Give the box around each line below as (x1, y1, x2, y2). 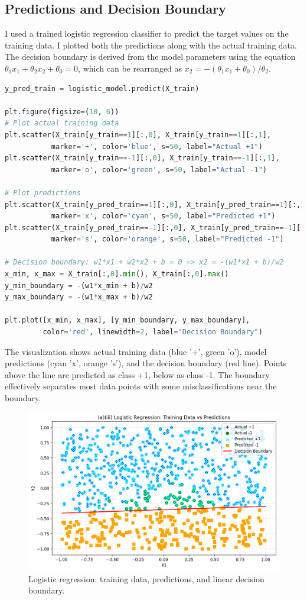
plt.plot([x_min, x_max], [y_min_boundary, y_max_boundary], (5, 316, 250, 325)
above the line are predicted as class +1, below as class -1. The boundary (5, 368, 270, 380)
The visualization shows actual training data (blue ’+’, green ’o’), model (5, 345, 267, 357)
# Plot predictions (5, 188, 81, 197)
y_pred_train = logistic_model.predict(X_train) (5, 84, 200, 93)
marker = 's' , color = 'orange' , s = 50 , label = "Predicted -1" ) (51, 235, 284, 244)
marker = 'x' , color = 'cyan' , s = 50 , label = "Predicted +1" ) (51, 212, 276, 221)
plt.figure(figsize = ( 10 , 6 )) (5, 107, 119, 116)
